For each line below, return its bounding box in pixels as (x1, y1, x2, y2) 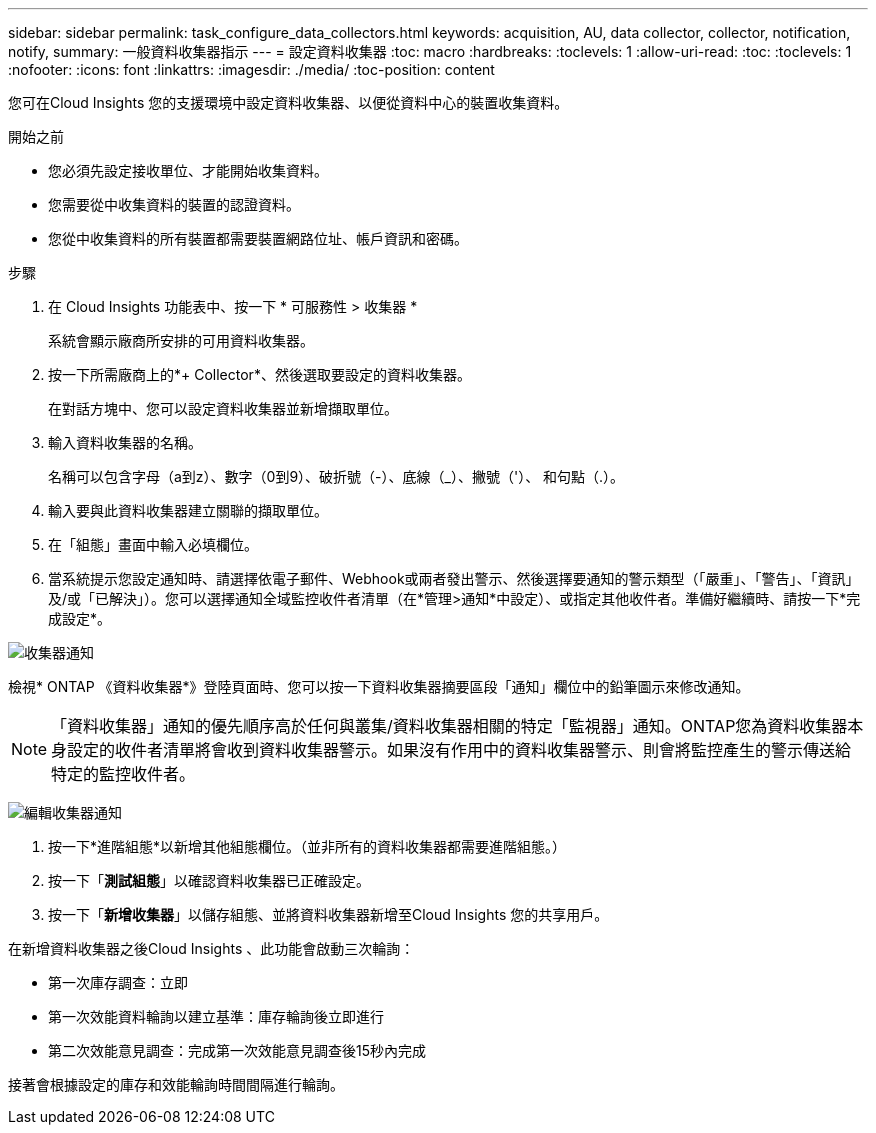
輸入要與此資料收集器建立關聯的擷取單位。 (48, 502, 328, 519)
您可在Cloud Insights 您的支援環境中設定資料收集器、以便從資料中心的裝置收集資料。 (8, 94, 569, 111)
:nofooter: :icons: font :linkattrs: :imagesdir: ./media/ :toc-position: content (8, 61, 495, 78)
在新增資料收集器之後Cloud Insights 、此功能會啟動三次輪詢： (8, 940, 415, 957)
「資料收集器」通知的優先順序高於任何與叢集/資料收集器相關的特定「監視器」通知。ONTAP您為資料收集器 (51, 716, 848, 736)
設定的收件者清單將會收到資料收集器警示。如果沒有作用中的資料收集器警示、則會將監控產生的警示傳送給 (67, 740, 852, 760)
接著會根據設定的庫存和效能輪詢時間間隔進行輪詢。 (8, 1076, 344, 1093)
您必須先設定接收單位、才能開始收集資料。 (48, 162, 328, 179)
